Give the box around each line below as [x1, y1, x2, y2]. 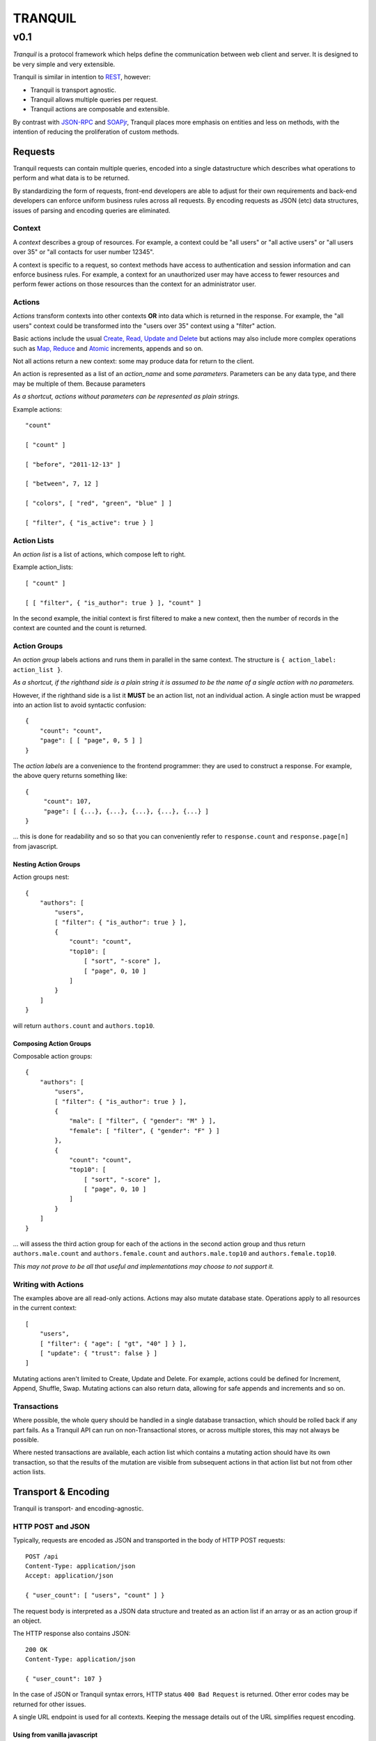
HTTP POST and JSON [13, 1522, 91, 1531]
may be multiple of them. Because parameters [13, 380, 146, 388]
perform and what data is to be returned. [13, 174, 130, 182]
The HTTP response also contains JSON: [13, 1630, 131, 1638]
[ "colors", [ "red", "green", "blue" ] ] [25, 499, 173, 508]
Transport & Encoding [13, 1485, 110, 1497]
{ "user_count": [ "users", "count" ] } [25, 1591, 165, 1600]
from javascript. [13, 842, 58, 850]
